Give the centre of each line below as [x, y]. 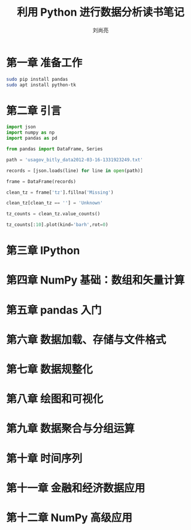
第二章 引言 [34, 111]
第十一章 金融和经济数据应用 [76, 488]
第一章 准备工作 [44, 63]
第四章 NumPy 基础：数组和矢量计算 [95, 280]
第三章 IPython [43, 251]
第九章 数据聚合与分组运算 [70, 429]
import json [21, 127]
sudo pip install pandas [37, 79]
